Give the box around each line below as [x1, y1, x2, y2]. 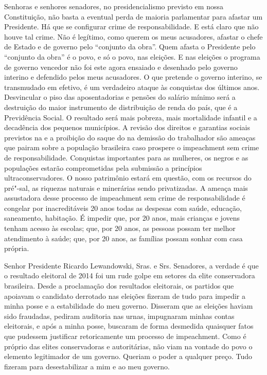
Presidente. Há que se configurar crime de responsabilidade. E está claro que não [4, 21, 259, 32]
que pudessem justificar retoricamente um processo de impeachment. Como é [4, 331, 246, 341]
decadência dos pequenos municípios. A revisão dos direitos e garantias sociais [4, 122, 250, 133]
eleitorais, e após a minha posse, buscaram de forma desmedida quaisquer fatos [4, 320, 254, 331]
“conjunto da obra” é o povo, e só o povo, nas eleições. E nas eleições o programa [4, 51, 260, 62]
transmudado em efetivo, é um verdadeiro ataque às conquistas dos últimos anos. [4, 81, 260, 92]
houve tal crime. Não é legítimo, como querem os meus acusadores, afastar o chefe [4, 31, 263, 42]
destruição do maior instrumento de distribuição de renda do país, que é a [4, 101, 238, 112]
